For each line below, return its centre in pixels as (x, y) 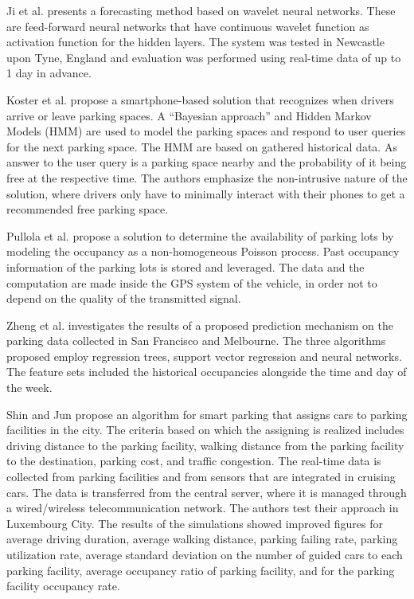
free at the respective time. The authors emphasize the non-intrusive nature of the (207, 177)
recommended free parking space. (88, 209)
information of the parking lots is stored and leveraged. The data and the (186, 266)
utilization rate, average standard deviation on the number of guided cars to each (205, 554)
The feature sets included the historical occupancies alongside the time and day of (207, 372)
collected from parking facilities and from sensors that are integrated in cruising (201, 477)
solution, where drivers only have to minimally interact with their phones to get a (206, 193)
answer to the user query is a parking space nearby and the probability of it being (207, 162)
